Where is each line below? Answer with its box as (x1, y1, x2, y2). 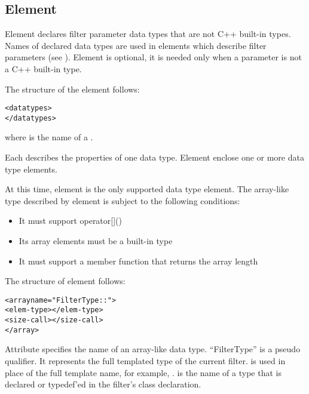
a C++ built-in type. (5, 62, 82, 75)
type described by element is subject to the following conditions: (5, 194, 240, 207)
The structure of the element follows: (5, 82, 140, 95)
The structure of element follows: (5, 275, 126, 287)
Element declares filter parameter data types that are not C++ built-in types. (5, 27, 291, 40)
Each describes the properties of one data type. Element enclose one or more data (5, 151, 304, 164)
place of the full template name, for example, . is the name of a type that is (5, 366, 282, 378)
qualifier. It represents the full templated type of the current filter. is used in (5, 355, 286, 367)
